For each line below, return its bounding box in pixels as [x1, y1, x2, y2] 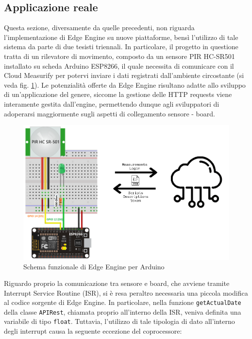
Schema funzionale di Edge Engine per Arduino [23, 262, 165, 272]
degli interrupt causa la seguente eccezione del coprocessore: [4, 326, 182, 336]
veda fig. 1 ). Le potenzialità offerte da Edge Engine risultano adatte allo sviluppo [4, 79, 246, 90]
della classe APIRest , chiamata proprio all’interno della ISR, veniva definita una [4, 306, 241, 317]
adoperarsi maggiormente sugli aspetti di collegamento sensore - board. [4, 108, 215, 118]
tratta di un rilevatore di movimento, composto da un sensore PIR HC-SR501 [4, 51, 235, 61]
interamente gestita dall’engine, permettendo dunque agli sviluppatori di [4, 98, 219, 109]
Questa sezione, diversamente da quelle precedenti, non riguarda [4, 22, 195, 33]
